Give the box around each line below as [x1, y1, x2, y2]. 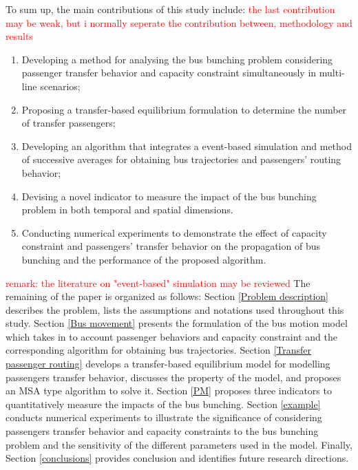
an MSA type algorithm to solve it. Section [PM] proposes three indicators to [6, 383, 332, 398]
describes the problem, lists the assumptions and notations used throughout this [6, 302, 344, 317]
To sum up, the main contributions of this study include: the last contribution [6, 2, 335, 16]
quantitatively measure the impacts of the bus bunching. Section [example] [6, 396, 321, 411]
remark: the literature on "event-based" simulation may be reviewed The [6, 275, 310, 290]
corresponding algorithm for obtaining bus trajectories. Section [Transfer [6, 343, 312, 357]
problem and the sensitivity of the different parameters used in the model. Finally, [6, 437, 352, 451]
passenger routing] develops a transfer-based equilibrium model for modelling [6, 356, 330, 371]
